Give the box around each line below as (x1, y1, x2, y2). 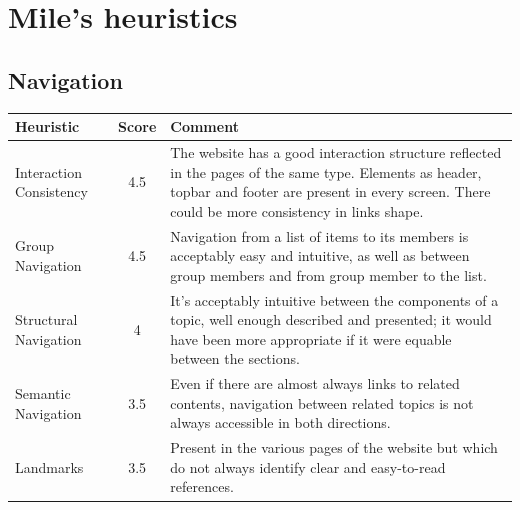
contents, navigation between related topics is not (170, 392, 474, 413)
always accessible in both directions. (170, 412, 391, 433)
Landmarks (15, 456, 84, 477)
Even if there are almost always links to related (170, 373, 460, 394)
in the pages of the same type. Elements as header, (170, 161, 482, 182)
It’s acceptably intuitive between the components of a (170, 289, 499, 310)
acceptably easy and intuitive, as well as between (170, 245, 470, 266)
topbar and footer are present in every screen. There (170, 181, 491, 202)
